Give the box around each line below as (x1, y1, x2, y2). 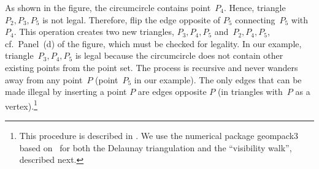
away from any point (5, 73, 83, 86)
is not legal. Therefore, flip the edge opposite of (42, 13, 221, 26)
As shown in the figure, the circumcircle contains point (5, 1, 211, 13)
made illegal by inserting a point (5, 85, 127, 98)
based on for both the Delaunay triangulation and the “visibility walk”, (19, 141, 292, 154)
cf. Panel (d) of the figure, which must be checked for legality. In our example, (5, 37, 302, 50)
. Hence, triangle (223, 1, 286, 13)
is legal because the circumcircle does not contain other (75, 49, 283, 62)
